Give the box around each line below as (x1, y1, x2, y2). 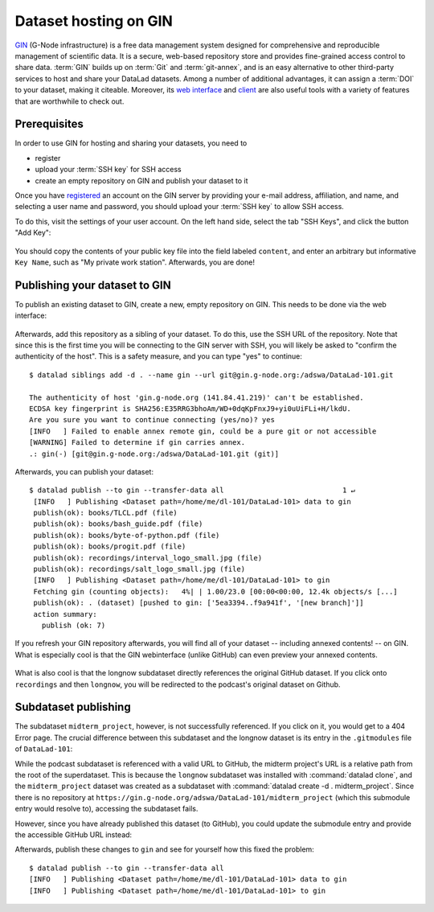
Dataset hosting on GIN (14, 12, 173, 30)
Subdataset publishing (14, 700, 132, 714)
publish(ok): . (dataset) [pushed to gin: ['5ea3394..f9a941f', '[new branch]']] (33, 598, 364, 607)
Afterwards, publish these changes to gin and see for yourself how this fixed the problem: (14, 844, 315, 854)
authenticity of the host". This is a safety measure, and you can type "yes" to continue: (14, 351, 303, 361)
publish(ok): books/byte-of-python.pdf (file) (33, 531, 220, 540)
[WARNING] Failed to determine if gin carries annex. (29, 438, 245, 447)
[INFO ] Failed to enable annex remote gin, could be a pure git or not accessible (29, 426, 377, 436)
